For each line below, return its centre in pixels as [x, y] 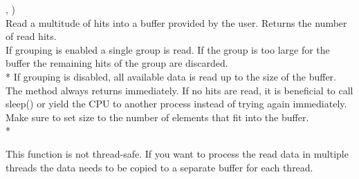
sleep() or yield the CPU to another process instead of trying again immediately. [176, 104]
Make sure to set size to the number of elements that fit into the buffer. [157, 117]
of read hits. [31, 36]
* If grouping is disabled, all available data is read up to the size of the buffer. [171, 76]
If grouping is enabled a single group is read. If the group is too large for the [168, 49]
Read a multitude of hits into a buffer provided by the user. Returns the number [176, 22]
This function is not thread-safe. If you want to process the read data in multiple [177, 153]
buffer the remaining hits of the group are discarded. [117, 63]
